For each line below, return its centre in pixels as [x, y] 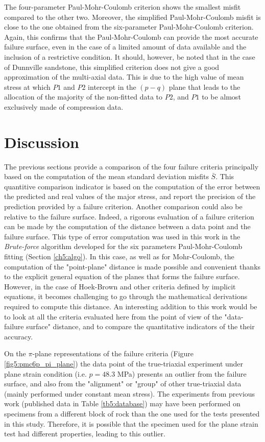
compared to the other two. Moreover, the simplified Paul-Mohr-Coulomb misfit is [132, 17]
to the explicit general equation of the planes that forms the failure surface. [122, 276]
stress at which [27, 87]
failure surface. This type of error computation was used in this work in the [122, 236]
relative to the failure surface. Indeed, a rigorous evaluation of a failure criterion [129, 216]
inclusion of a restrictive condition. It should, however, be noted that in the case [130, 56]
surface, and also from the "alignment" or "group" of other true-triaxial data [123, 384]
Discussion [42, 142]
